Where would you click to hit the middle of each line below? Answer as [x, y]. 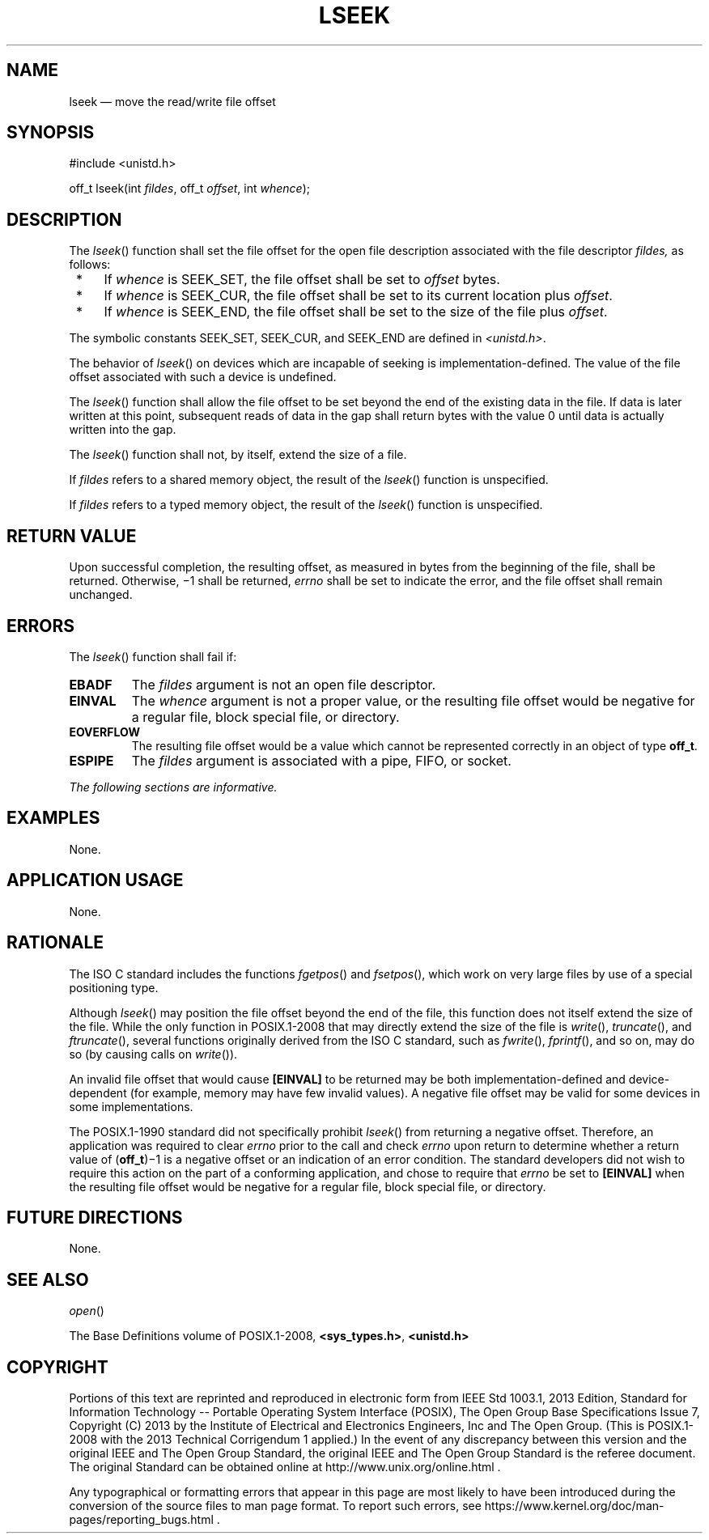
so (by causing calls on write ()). [153, 1054]
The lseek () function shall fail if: [153, 656]
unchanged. [101, 595]
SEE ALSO [48, 1279]
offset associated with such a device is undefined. [203, 377]
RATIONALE [55, 943]
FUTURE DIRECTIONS [95, 1217]
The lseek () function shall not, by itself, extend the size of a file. [238, 455]
